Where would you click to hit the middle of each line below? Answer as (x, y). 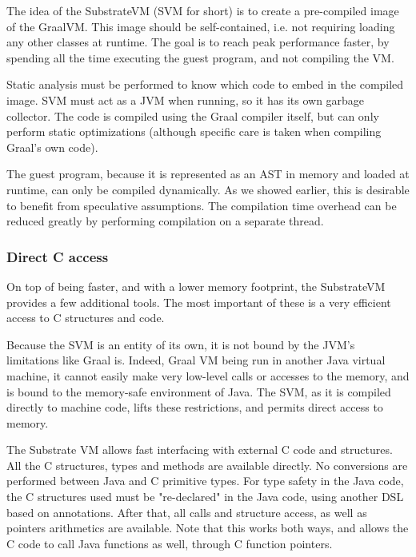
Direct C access (58, 256)
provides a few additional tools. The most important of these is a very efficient (199, 302)
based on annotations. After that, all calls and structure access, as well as (187, 512)
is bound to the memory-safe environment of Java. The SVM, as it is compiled (199, 391)
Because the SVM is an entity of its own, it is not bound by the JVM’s (181, 344)
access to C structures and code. (86, 318)
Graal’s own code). (52, 147)
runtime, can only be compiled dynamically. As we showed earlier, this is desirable (208, 189)
